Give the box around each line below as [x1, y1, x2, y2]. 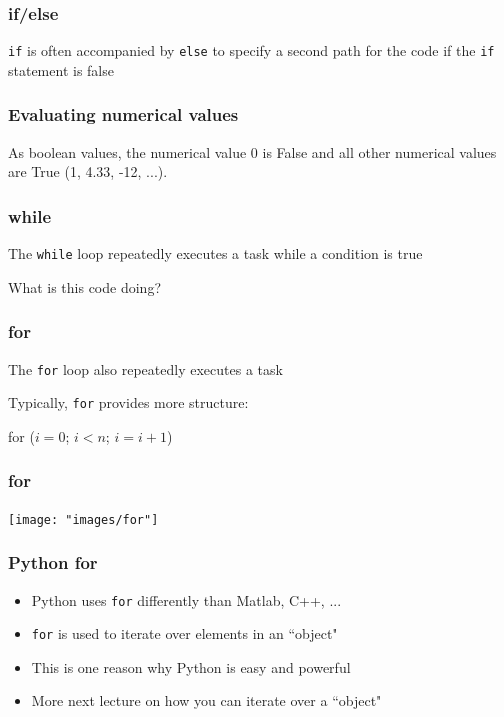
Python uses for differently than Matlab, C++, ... [31, 589, 342, 610]
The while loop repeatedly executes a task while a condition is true [8, 243, 423, 264]
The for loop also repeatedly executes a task [8, 358, 283, 379]
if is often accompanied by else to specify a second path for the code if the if [8, 40, 495, 61]
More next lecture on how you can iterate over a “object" [31, 690, 382, 711]
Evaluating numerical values [8, 102, 239, 127]
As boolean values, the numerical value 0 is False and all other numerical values [8, 141, 497, 162]
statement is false [8, 59, 114, 80]
